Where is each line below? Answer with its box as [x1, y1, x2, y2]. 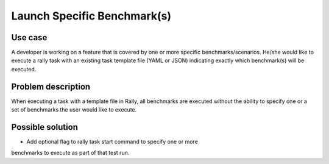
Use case [11, 32, 48, 43]
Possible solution [11, 122, 79, 132]
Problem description [11, 81, 91, 91]
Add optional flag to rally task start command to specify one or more [26, 138, 198, 146]
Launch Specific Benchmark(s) [11, 9, 172, 23]
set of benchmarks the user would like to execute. [11, 106, 137, 113]
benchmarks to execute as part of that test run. [11, 149, 130, 157]
